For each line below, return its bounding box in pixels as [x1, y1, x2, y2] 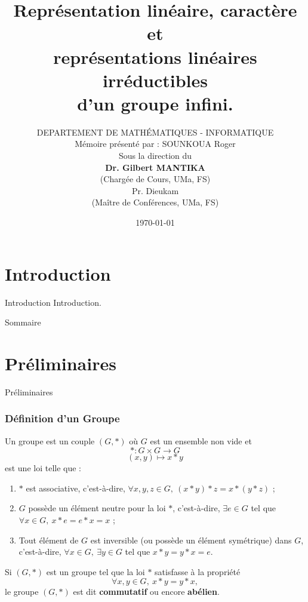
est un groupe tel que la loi [46, 565, 145, 578]
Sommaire [5, 316, 41, 328]
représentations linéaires [53, 44, 257, 69]
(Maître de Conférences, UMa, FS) [91, 196, 219, 208]
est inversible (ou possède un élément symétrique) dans [90, 533, 292, 546]
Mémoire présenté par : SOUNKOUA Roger [75, 137, 236, 150]
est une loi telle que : [5, 462, 82, 474]
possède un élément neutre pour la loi [28, 502, 166, 514]
